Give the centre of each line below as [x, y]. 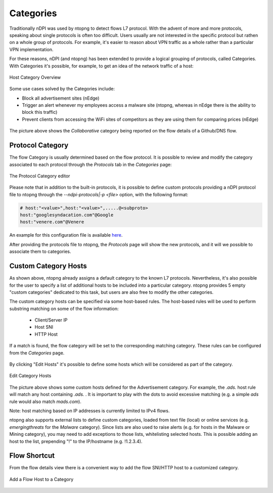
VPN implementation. [31, 49]
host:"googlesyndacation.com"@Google [67, 215]
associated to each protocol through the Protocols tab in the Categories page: [90, 164]
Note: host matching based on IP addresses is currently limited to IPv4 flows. [89, 411]
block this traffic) [40, 112]
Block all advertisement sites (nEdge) [61, 98]
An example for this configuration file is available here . [66, 235]
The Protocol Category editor [40, 176]
